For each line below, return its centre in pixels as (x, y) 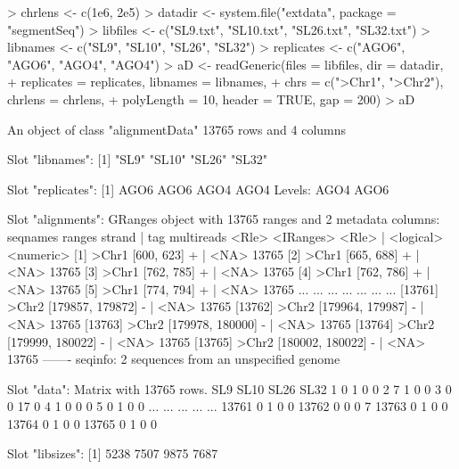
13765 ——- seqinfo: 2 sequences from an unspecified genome (174, 359)
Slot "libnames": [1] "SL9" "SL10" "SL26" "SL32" (138, 159)
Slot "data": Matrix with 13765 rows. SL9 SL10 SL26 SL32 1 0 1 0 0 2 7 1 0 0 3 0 (229, 388)
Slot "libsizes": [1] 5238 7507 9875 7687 (113, 453)
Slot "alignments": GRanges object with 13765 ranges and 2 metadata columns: (224, 219)
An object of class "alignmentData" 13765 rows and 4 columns (177, 129)
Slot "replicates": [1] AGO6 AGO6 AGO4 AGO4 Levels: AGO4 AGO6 (198, 189)
